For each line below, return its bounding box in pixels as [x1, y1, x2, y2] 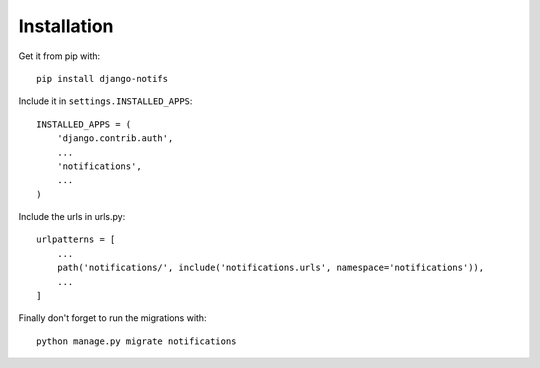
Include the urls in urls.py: [18, 211, 126, 223]
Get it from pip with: [18, 50, 101, 62]
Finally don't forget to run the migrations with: [18, 312, 207, 324]
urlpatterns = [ [36, 234, 116, 245]
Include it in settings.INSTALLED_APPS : [18, 95, 193, 107]
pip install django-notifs [36, 73, 169, 84]
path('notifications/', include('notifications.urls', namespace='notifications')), [56, 262, 485, 274]
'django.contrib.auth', [56, 133, 174, 144]
